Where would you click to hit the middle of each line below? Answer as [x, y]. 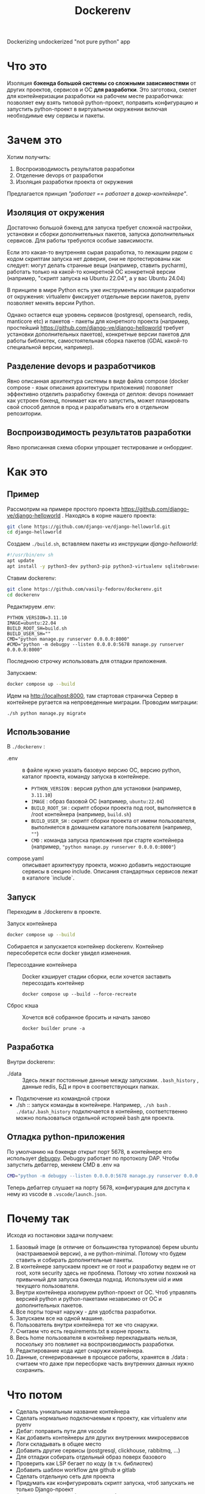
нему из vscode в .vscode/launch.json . [57, 1194]
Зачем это [35, 140]
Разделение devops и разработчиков [81, 366]
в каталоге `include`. [48, 878]
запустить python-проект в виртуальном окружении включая [87, 109]
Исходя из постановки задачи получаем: [60, 1236]
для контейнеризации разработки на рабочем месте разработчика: [95, 96]
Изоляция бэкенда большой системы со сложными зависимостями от [102, 84]
